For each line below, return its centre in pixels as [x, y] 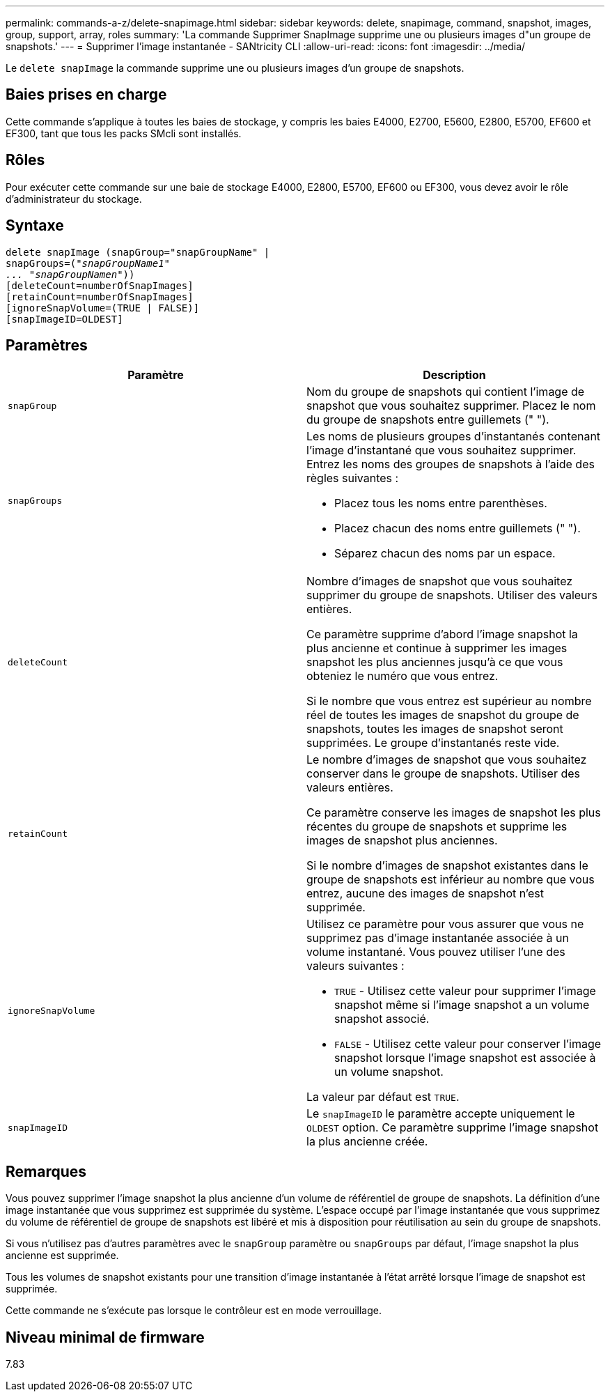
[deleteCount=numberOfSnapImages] [100, 285]
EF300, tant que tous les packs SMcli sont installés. [124, 133]
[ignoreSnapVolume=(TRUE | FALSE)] [103, 308]
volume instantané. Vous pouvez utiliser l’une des [436, 952]
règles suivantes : [353, 478]
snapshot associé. [382, 1019]
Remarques [46, 1171]
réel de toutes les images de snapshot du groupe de [443, 715]
